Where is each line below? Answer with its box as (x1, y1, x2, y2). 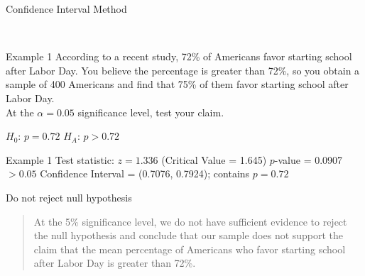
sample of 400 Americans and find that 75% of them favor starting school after (6, 77, 349, 92)
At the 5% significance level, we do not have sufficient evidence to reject (33, 214, 347, 228)
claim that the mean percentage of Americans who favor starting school (33, 241, 346, 256)
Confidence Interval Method (6, 1, 127, 16)
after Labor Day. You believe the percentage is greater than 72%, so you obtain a (6, 62, 360, 77)
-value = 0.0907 (274, 152, 343, 167)
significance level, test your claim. (77, 104, 224, 119)
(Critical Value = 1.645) (161, 152, 267, 167)
